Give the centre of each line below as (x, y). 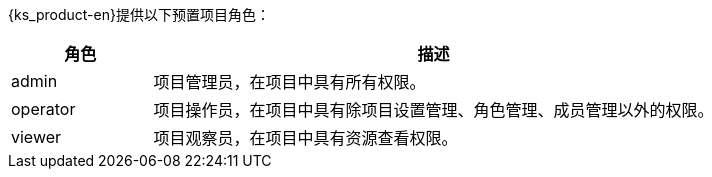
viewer (36, 137)
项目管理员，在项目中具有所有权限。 (289, 82)
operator (43, 109)
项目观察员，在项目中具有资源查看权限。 (305, 138)
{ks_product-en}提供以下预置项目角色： (139, 14)
